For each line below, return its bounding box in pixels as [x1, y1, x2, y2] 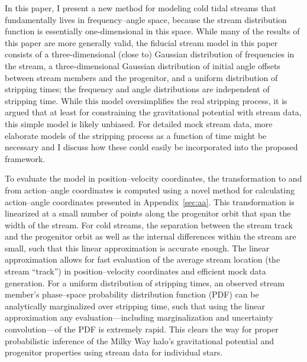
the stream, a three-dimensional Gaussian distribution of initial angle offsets [5, 59, 280, 72]
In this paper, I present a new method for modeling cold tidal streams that [5, 2, 276, 14]
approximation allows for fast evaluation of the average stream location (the [5, 253, 280, 266]
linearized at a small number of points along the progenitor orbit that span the [5, 207, 291, 219]
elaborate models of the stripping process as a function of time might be [5, 129, 267, 141]
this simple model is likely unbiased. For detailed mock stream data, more [5, 117, 273, 130]
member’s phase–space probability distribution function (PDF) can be [5, 288, 259, 300]
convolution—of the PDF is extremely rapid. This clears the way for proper [5, 323, 279, 335]
